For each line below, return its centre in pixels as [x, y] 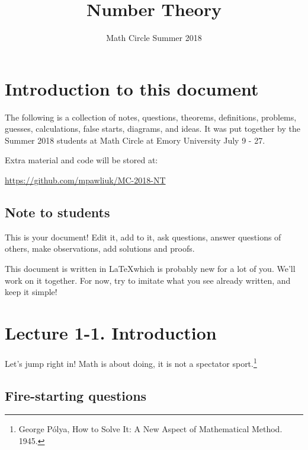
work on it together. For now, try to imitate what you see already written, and [148, 280]
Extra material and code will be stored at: [81, 160]
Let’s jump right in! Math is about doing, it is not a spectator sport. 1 [131, 362]
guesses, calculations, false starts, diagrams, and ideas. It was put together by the [153, 129]
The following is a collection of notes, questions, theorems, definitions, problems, [151, 117]
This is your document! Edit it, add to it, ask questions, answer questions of [143, 237]
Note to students [57, 212]
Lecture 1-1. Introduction [111, 332]
